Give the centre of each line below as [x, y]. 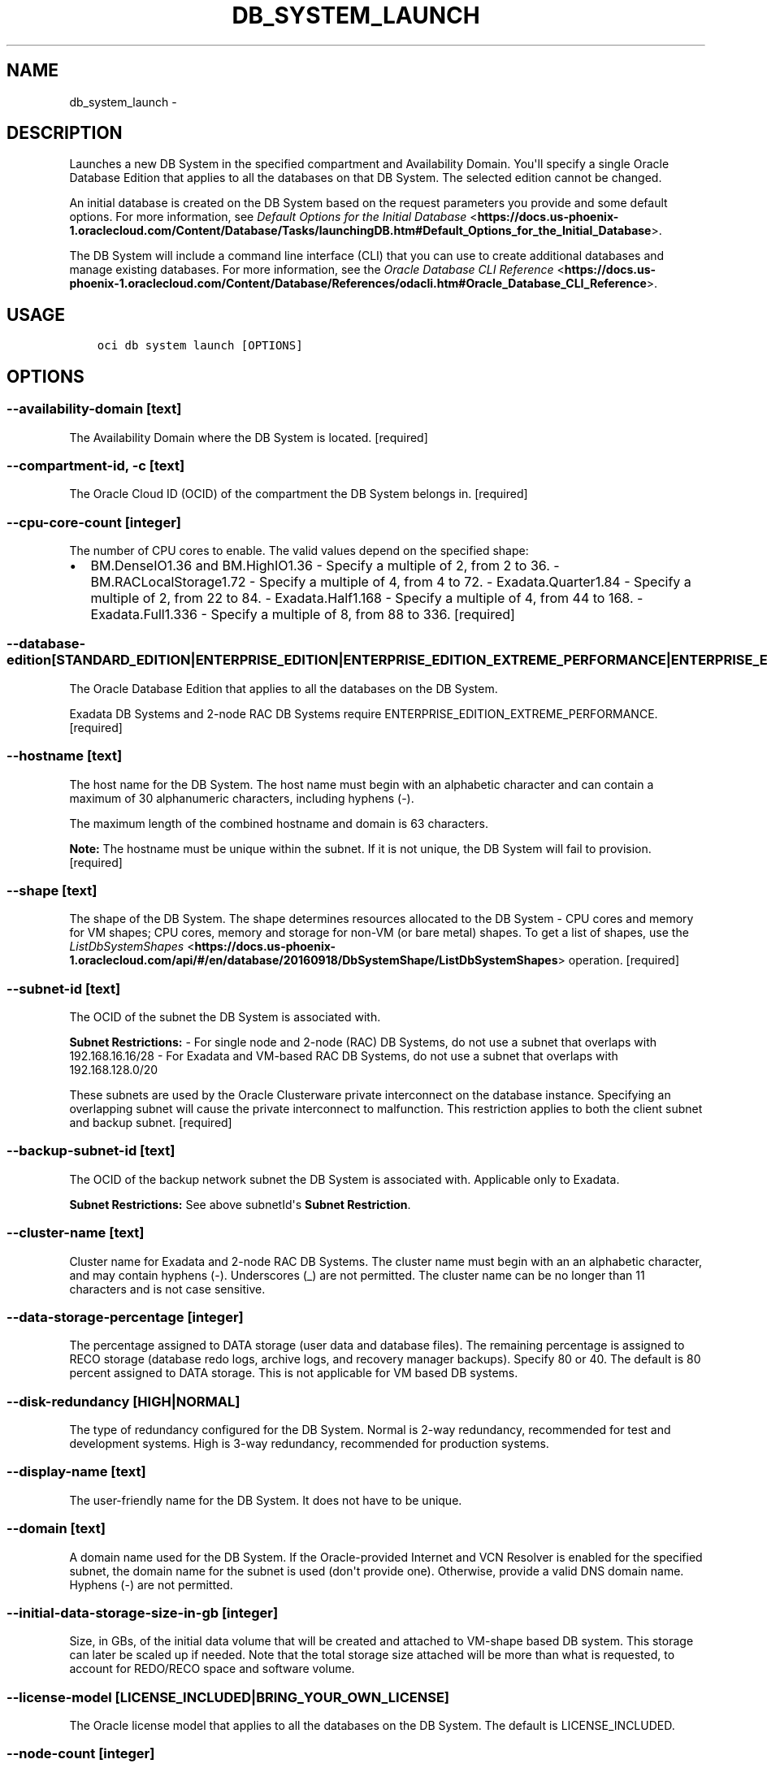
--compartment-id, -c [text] [96, 465]
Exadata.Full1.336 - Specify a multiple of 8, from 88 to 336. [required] [303, 614]
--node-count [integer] [81, 1754]
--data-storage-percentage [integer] [125, 1317]
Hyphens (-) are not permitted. [151, 1584]
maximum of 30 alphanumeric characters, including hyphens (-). [242, 798]
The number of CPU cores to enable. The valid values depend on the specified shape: [299, 550]
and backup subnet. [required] [151, 1122]
